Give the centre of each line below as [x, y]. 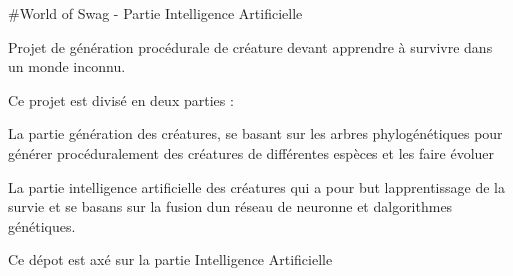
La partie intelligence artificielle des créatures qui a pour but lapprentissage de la [256, 186]
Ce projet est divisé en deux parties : [121, 99]
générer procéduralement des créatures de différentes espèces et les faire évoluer [251, 152]
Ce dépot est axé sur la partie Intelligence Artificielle [170, 259]
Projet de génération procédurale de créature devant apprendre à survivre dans [250, 46]
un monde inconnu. [67, 66]
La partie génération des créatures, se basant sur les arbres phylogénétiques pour [255, 133]
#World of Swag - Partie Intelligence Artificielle [155, 13]
